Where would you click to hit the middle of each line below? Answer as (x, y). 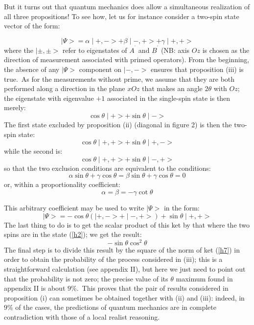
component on (100, 69)
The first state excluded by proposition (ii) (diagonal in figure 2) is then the (118, 124)
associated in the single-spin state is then (169, 98)
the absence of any (32, 69)
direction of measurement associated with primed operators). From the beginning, (127, 59)
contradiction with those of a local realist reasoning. (82, 316)
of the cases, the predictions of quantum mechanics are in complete (116, 307)
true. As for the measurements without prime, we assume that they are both (119, 79)
